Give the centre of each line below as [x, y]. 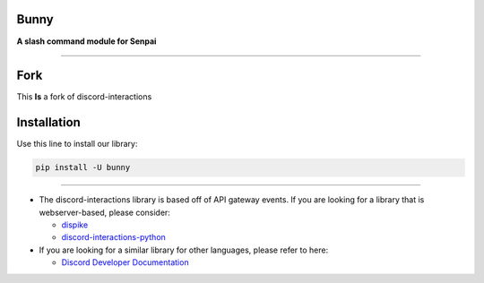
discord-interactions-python [113, 237]
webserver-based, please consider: [104, 212]
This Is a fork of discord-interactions [84, 97]
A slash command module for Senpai [86, 41]
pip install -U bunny [83, 167]
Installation [48, 122]
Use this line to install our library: [77, 144]
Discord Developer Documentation [125, 262]
